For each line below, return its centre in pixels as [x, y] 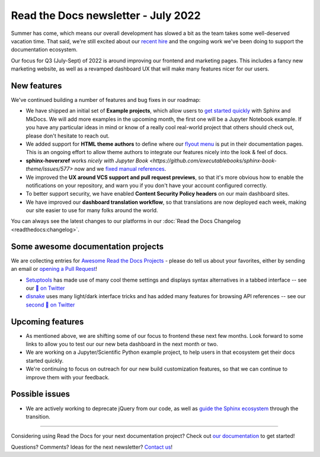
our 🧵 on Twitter [45, 288]
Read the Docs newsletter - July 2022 [106, 15]
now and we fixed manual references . [120, 169]
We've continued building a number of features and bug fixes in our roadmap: [106, 100]
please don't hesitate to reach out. [68, 136]
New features [36, 86]
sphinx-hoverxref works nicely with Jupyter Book [87, 161]
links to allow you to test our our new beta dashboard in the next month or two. [122, 344]
